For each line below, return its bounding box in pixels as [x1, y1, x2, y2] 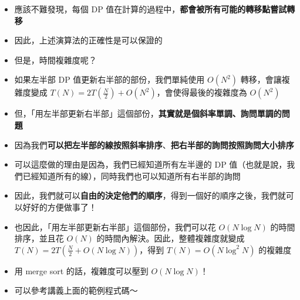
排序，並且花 [14, 232, 64, 244]
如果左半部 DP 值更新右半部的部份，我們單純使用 [14, 73, 205, 86]
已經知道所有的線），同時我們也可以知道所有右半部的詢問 [22, 169, 241, 182]
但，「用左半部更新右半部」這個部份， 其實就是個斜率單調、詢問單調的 [14, 107, 282, 120]
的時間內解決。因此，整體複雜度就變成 [96, 232, 245, 244]
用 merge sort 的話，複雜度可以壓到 [14, 264, 149, 277]
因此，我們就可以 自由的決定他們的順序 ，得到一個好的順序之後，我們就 [14, 189, 286, 202]
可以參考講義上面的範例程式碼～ [14, 284, 138, 296]
